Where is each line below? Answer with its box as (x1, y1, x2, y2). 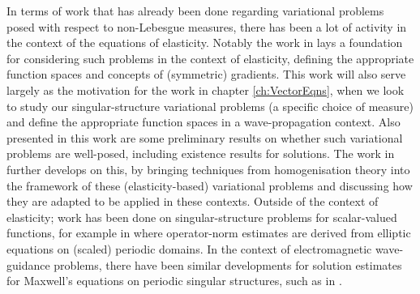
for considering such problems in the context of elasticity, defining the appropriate (6, 49, 414, 66)
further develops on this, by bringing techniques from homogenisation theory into (6, 160, 410, 177)
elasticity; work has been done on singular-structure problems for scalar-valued (6, 208, 397, 225)
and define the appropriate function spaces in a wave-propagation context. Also (6, 113, 401, 130)
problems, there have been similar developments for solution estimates (54, 256, 402, 273)
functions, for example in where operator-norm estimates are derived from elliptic (6, 224, 411, 241)
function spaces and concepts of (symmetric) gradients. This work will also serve (6, 66, 406, 83)
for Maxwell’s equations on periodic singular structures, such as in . (6, 272, 342, 289)
